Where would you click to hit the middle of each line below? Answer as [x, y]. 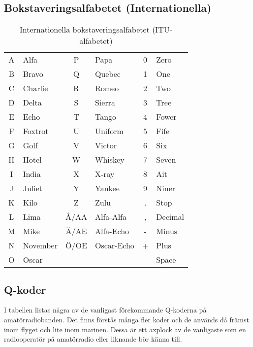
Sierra [105, 103]
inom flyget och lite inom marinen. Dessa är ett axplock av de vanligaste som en [125, 329]
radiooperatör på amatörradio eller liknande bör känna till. [93, 339]
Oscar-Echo [114, 245]
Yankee [107, 188]
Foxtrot [36, 131]
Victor [106, 145]
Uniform [109, 131]
